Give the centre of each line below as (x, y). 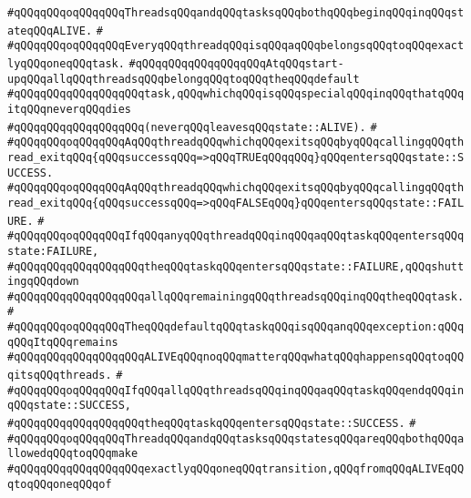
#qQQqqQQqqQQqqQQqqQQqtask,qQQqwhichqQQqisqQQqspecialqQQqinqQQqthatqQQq (236, 94)
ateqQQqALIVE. (50, 30)
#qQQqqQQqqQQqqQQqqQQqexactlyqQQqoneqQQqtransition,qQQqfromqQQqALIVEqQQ (236, 469)
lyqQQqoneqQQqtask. (66, 63)
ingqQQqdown (43, 282)
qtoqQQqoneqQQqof (60, 484)
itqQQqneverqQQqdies (70, 109)
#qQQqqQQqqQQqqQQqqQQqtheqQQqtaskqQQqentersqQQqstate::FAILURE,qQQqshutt (236, 266)
